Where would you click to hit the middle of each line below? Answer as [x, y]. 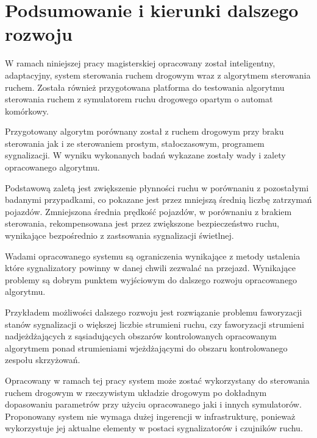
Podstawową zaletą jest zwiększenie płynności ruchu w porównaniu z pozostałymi [157, 187]
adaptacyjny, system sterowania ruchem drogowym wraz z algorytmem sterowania [158, 75]
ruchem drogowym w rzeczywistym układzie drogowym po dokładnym [136, 392]
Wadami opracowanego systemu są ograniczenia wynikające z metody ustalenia [153, 256]
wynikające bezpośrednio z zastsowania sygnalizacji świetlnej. [119, 235]
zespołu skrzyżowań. [43, 360]
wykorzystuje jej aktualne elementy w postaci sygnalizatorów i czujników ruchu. [154, 428]
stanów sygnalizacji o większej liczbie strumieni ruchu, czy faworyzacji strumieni [155, 324]
